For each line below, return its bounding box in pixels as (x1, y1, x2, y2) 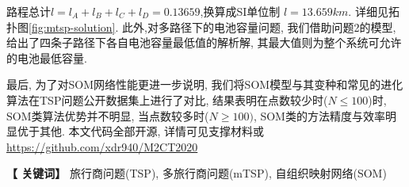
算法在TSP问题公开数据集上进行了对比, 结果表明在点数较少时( (6, 91, 328, 108)
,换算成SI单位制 (200, 3, 281, 19)
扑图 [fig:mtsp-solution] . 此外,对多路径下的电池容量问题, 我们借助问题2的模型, (6, 18, 396, 35)
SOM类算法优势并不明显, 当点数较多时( (6, 107, 209, 124)
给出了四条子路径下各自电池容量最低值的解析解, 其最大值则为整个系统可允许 (6, 34, 402, 51)
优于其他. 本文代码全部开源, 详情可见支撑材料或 (17, 123, 265, 139)
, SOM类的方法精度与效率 (253, 107, 385, 124)
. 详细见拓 (348, 3, 399, 19)
